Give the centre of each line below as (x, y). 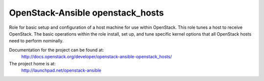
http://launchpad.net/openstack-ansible (61, 70)
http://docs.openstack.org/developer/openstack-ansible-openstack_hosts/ (97, 57)
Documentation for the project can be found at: (56, 50)
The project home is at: (32, 63)
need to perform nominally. (36, 41)
